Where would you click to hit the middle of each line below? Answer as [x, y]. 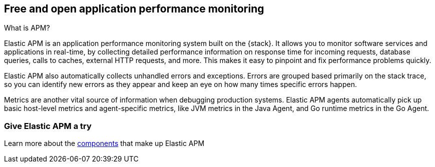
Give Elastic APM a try [48, 126]
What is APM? [27, 28]
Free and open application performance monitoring [134, 9]
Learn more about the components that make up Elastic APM [104, 143]
